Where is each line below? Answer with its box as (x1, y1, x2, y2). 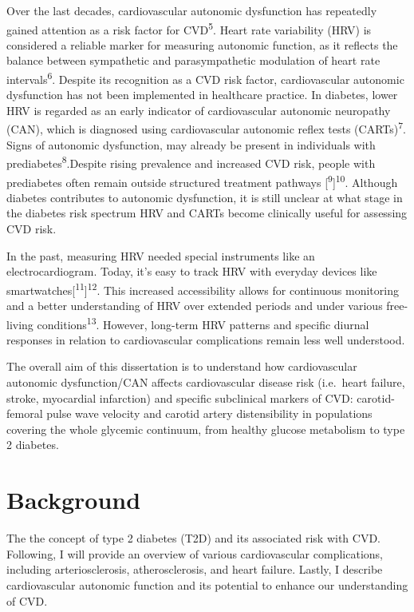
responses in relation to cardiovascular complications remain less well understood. (6, 331, 405, 348)
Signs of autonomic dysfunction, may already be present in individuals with (6, 136, 376, 153)
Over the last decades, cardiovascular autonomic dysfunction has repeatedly (6, 2, 377, 18)
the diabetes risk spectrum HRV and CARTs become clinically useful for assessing (6, 205, 408, 221)
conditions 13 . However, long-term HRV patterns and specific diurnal (37, 313, 369, 332)
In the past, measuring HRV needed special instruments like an (6, 247, 315, 264)
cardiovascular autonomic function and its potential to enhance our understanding (6, 576, 408, 593)
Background (6, 483, 141, 516)
